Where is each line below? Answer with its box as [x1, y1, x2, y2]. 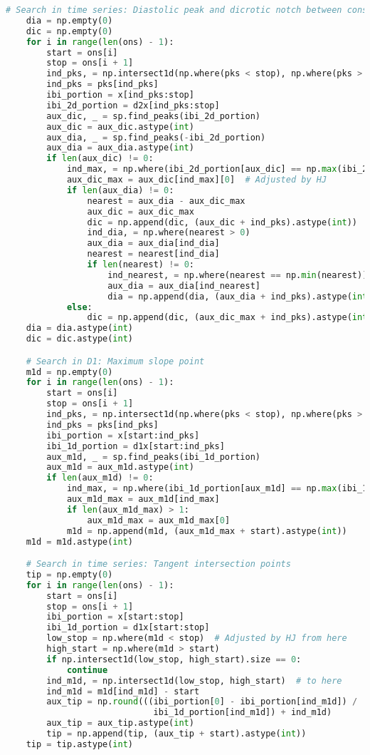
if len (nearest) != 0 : [87, 260, 194, 269]
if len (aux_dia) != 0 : [66, 185, 174, 195]
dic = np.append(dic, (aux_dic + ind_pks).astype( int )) [87, 217, 358, 227]
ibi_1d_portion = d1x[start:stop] [46, 622, 210, 633]
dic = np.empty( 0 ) [26, 26, 113, 36]
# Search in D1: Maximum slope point [26, 356, 205, 366]
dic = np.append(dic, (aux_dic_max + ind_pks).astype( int [87, 312, 368, 323]
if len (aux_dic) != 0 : [46, 153, 154, 164]
